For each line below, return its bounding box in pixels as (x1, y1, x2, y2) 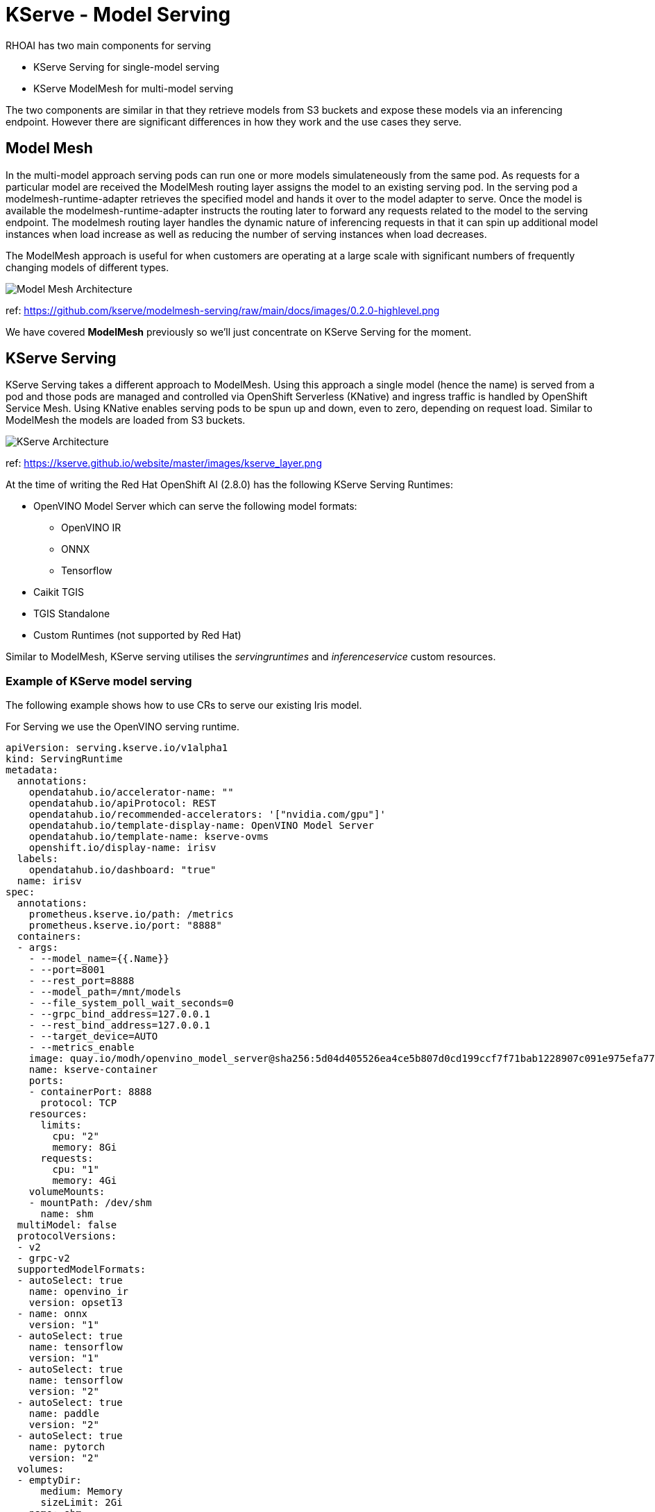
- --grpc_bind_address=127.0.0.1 (28, 1008, 211, 1020)
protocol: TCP (40, 1097, 117, 1109)
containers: (17, 931, 82, 943)
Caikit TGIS (33, 586, 84, 599)
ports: (28, 1075, 65, 1087)
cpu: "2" (52, 1131, 99, 1142)
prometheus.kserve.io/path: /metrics (28, 909, 234, 920)
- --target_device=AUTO (28, 1031, 158, 1042)
